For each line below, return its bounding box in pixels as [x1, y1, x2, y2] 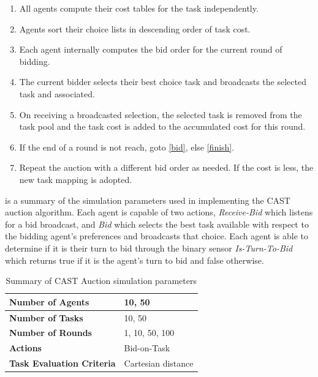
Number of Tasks [9, 311, 83, 324]
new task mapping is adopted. [19, 173, 132, 185]
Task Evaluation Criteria [9, 357, 116, 370]
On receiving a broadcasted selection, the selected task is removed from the [19, 108, 302, 121]
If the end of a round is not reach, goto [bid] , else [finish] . [19, 140, 235, 153]
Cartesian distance [124, 357, 194, 370]
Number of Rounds [9, 326, 92, 339]
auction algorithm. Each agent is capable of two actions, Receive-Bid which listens [5, 206, 313, 218]
